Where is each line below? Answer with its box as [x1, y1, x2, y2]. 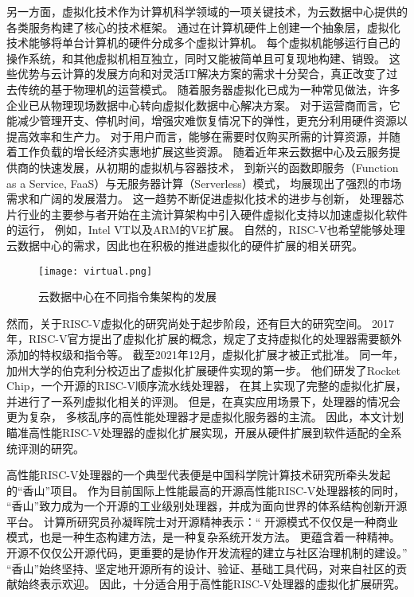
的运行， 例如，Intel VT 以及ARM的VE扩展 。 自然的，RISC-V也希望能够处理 [6, 221, 405, 238]
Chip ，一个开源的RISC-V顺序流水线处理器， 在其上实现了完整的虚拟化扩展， [6, 377, 407, 394]
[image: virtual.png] [38, 265, 153, 277]
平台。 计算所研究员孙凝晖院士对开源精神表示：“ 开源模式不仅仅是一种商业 [6, 513, 398, 529]
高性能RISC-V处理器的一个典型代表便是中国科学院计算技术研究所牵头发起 [6, 466, 391, 483]
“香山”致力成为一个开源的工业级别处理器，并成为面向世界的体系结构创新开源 [6, 497, 408, 514]
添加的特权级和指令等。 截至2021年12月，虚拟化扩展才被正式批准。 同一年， [6, 345, 404, 362]
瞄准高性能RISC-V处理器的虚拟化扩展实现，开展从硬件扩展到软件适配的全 [6, 423, 391, 440]
